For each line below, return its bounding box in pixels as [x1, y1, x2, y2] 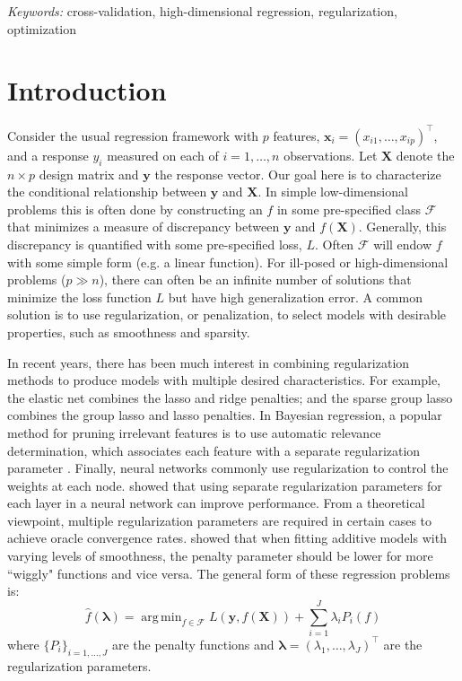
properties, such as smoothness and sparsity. [7, 322, 250, 341]
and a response [7, 145, 89, 164]
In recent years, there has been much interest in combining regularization [7, 353, 410, 371]
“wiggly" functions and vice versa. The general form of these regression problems [7, 563, 450, 582]
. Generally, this [358, 217, 447, 236]
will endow [373, 234, 432, 253]
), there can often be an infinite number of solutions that [99, 270, 412, 289]
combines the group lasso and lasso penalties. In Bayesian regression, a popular [7, 406, 442, 424]
